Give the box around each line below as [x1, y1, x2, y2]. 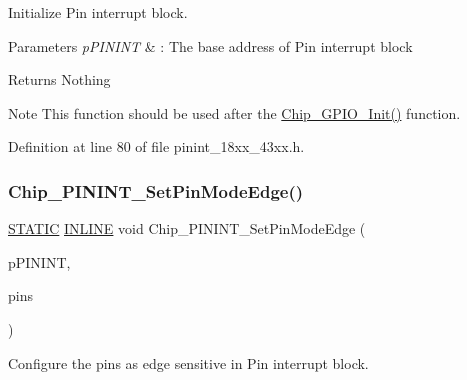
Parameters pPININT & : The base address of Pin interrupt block [8, 35, 413, 56]
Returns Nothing [8, 69, 111, 90]
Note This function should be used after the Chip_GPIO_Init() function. [8, 102, 461, 123]
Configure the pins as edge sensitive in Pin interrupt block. [8, 352, 369, 373]
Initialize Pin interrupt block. [8, 2, 188, 22]
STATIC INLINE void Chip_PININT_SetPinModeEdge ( [8, 218, 366, 239]
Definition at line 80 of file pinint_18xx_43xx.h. [8, 136, 305, 157]
